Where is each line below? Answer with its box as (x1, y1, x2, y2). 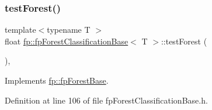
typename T (47, 23, 91, 36)
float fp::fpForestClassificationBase (5, 35, 128, 47)
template (5, 23, 36, 36)
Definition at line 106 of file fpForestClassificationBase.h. (5, 94, 208, 106)
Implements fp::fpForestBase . (5, 74, 109, 86)
